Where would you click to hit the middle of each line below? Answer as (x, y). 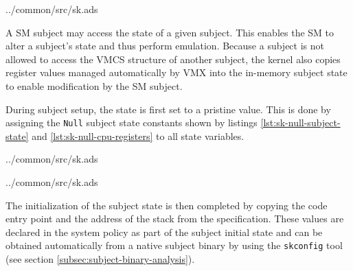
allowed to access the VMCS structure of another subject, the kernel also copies (173, 59)
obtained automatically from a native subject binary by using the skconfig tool (174, 245)
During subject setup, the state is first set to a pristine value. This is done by (168, 109)
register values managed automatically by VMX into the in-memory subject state (176, 72)
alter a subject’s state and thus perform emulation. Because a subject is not (165, 46)
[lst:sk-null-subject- (300, 122)
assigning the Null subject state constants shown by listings (132, 122)
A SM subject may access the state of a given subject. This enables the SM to (170, 32)
